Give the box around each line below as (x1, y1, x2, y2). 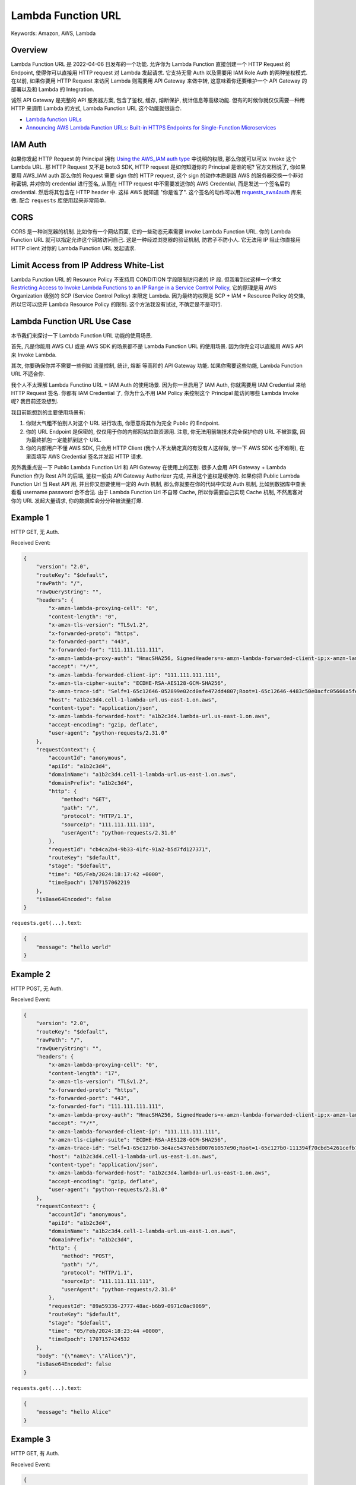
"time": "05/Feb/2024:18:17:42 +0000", (48, 871, 164, 877)
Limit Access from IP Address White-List (11, 260, 164, 270)
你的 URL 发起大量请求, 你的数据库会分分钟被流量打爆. (11, 497, 144, 504)
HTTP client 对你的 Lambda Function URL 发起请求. (11, 244, 136, 252)
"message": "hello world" (36, 943, 112, 950)
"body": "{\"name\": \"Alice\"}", (36, 1353, 136, 1360)
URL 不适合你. (11, 370, 46, 377)
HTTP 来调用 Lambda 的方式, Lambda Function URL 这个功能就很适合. (11, 105, 182, 112)
